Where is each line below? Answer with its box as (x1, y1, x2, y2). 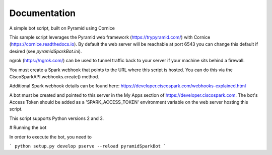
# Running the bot (9, 124, 47, 130)
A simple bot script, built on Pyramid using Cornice (9, 25, 115, 31)
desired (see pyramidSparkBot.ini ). (9, 48, 82, 54)
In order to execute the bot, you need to (9, 133, 92, 140)
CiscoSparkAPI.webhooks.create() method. (9, 73, 99, 80)
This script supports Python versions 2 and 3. (9, 115, 104, 121)
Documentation (9, 8, 76, 19)
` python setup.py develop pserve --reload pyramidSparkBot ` (9, 143, 166, 149)
